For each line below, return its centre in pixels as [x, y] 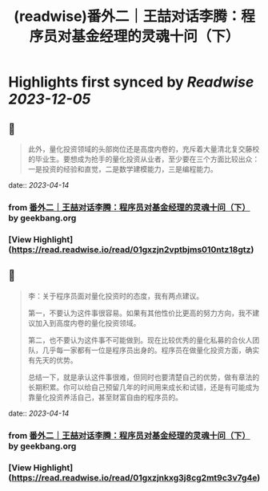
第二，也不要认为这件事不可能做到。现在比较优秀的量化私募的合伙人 [140, 340]
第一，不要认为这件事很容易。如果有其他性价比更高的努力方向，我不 [140, 313]
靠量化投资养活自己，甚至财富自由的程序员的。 [105, 397]
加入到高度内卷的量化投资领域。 [88, 323]
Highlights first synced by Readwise [131, 82]
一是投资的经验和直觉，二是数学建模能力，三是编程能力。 [122, 169]
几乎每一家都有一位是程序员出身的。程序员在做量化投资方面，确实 [151, 350]
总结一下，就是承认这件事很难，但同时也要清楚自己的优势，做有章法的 [144, 377]
